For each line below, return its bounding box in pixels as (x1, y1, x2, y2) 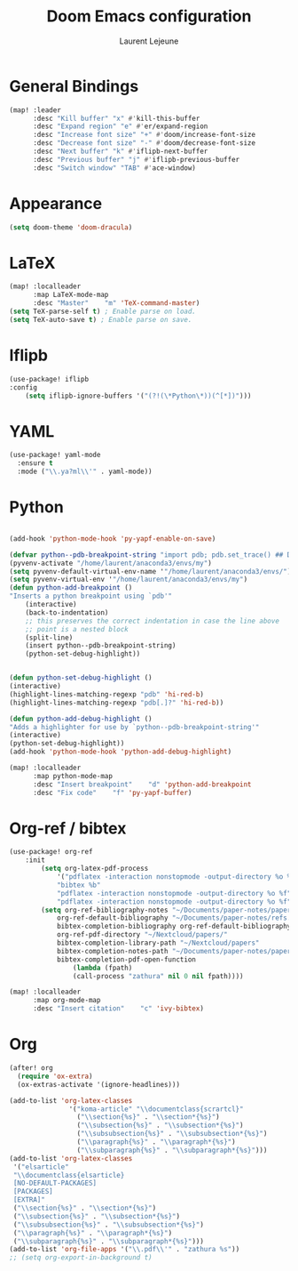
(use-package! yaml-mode (9, 451, 101, 460)
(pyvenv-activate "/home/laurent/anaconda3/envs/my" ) (9, 559, 213, 567)
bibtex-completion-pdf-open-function (56, 954, 197, 964)
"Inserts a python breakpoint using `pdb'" (9, 591, 173, 601)
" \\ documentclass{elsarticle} (12, 1170, 125, 1179)
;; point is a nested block (25, 624, 129, 633)
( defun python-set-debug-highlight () (9, 673, 153, 682)
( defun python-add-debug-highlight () (9, 714, 153, 723)
